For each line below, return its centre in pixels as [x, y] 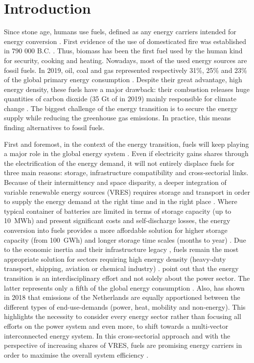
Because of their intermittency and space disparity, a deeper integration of [115, 182]
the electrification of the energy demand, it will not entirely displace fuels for [119, 163]
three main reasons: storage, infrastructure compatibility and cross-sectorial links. [126, 172]
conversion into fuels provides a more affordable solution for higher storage [116, 230]
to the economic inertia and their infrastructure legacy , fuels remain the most [121, 249]
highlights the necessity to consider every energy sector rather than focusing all [123, 316]
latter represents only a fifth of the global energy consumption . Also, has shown [124, 287]
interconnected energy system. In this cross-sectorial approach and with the [117, 335]
